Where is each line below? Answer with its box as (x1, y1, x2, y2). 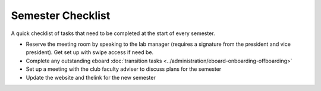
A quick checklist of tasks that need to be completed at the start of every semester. (11, 30, 215, 37)
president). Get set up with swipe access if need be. (26, 49, 154, 56)
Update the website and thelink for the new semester (26, 74, 156, 81)
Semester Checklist (11, 9, 111, 22)
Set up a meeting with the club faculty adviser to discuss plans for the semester (26, 65, 222, 73)
